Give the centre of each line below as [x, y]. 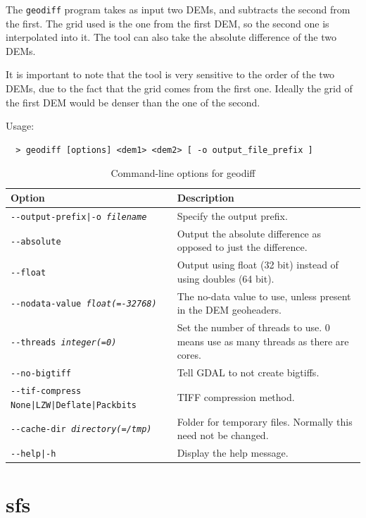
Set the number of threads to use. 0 [253, 327]
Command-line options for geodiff [183, 173]
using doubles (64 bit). [226, 278]
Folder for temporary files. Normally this [265, 421]
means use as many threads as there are [263, 341]
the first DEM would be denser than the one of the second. [133, 102]
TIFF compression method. [236, 396]
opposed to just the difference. [242, 247]
